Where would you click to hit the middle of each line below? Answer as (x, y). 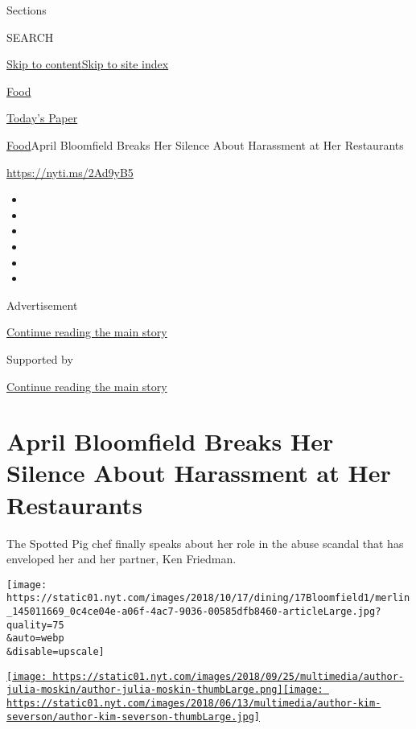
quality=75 (35, 625)
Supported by (40, 358)
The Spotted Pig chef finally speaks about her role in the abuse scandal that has (205, 543)
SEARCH (30, 37)
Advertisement (42, 305)
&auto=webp (35, 638)
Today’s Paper (42, 118)
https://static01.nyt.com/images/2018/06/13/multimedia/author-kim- (194, 704)
